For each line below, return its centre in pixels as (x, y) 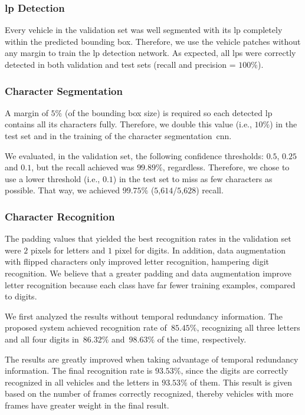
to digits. (21, 296)
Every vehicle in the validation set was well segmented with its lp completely (144, 30)
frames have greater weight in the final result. (87, 405)
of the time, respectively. (202, 339)
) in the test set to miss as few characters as (193, 178)
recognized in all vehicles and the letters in (82, 382)
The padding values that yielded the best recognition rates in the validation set (148, 238)
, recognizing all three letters (248, 327)
